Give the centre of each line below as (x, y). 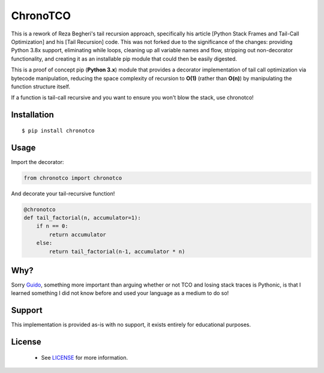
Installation (32, 115)
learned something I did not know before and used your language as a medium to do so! (120, 293)
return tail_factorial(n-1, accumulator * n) (117, 251)
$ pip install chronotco (58, 130)
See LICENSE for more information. (85, 357)
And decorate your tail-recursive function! (63, 193)
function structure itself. (41, 86)
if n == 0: (52, 226)
